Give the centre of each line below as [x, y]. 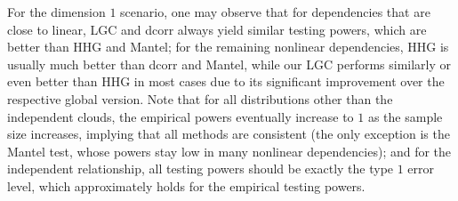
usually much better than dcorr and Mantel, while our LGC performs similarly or [229, 64]
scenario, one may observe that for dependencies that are [275, 12]
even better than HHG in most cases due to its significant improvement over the [226, 81]
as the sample [405, 116]
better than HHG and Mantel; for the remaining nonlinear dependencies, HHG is [228, 47]
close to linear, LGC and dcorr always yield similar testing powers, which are [217, 29]
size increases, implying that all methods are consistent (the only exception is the [229, 134]
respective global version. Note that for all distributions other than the [200, 98]
